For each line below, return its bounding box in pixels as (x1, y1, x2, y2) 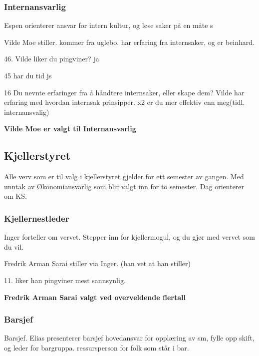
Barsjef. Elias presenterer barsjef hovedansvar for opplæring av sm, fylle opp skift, (4, 333, 255, 343)
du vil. (4, 241, 24, 252)
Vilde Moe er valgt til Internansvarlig (4, 123, 136, 134)
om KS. (4, 191, 27, 201)
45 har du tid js (4, 70, 52, 80)
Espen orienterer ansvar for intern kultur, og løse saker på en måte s (4, 20, 213, 30)
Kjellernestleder (4, 212, 69, 224)
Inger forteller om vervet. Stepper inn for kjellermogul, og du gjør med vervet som (4, 232, 255, 242)
